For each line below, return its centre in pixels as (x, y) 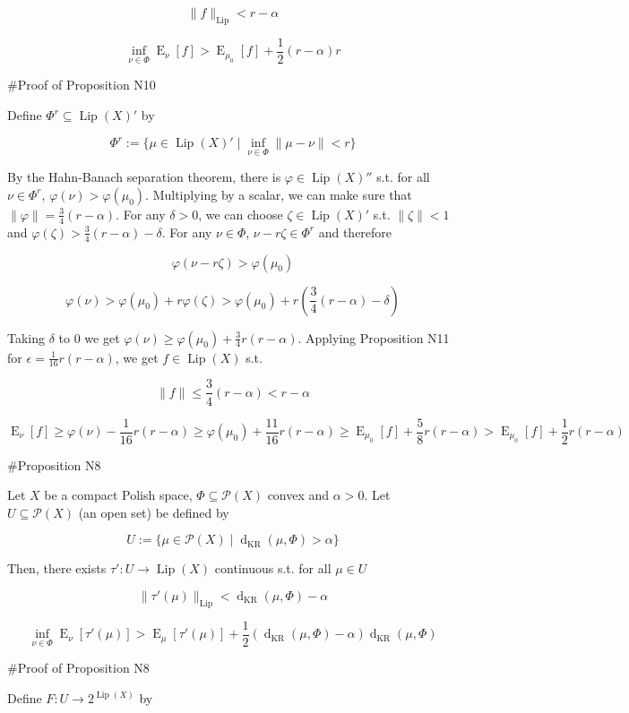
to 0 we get (89, 337)
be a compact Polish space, (118, 495)
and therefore (355, 232)
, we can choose (241, 214)
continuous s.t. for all (273, 568)
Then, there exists (57, 568)
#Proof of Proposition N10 (82, 85)
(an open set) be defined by (154, 512)
